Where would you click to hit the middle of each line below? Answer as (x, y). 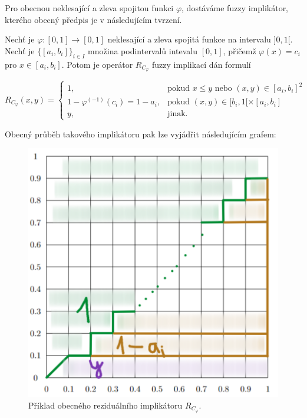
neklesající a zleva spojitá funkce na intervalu (189, 39)
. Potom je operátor (97, 64)
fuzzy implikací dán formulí (202, 64)
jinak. (178, 114)
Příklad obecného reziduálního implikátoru (105, 405)
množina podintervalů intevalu (143, 50)
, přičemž (240, 50)
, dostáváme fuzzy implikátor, (235, 8)
